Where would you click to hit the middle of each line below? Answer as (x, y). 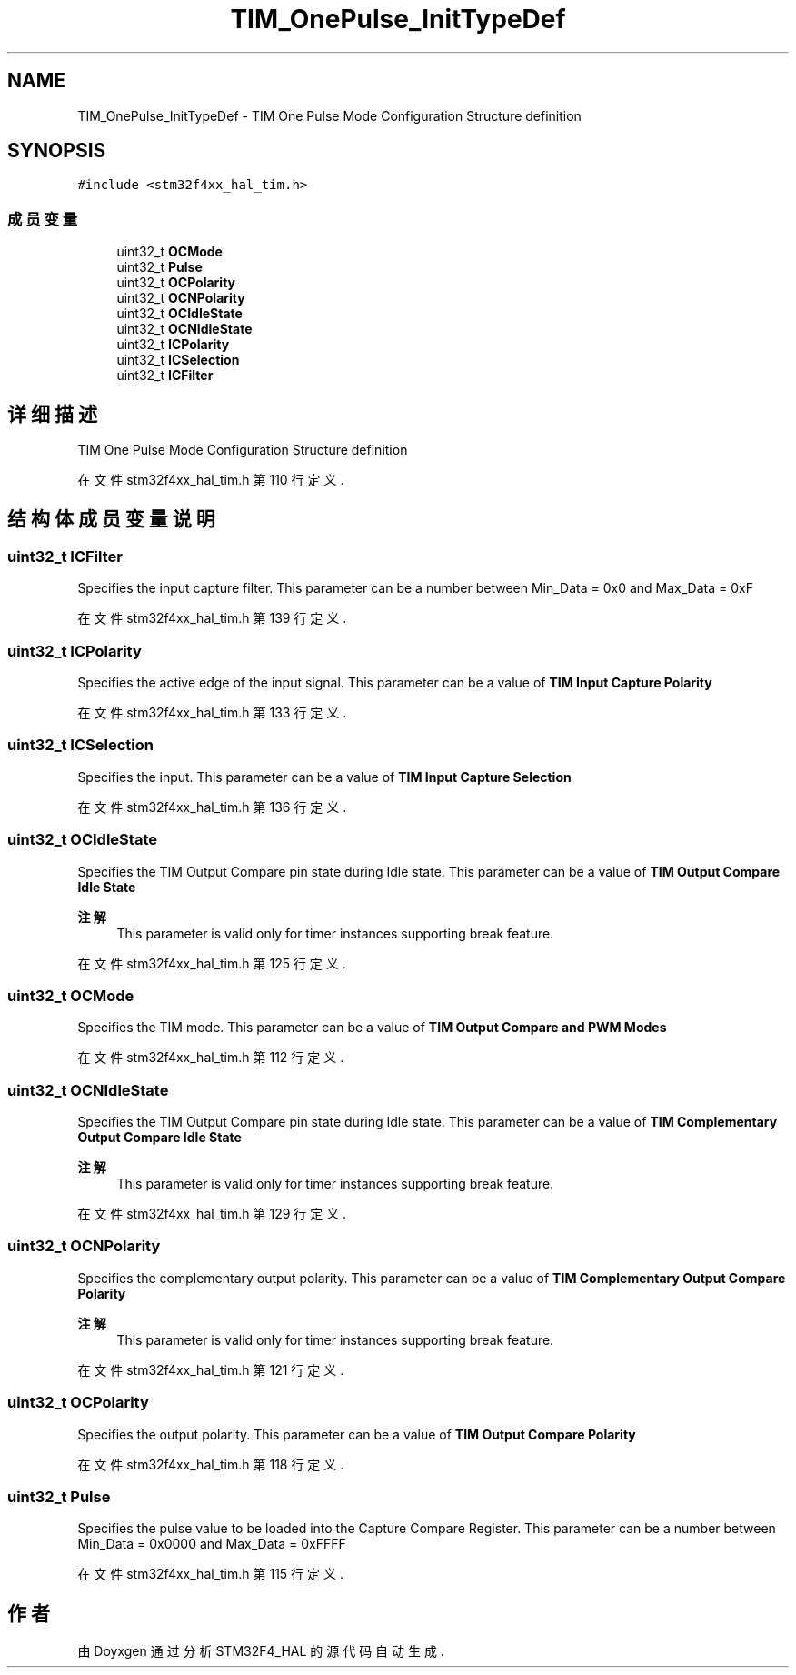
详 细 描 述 (52, 414)
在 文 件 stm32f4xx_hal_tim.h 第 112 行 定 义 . (211, 1058)
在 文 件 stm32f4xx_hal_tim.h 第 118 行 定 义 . (211, 1464)
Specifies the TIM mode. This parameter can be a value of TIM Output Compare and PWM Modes (372, 1028)
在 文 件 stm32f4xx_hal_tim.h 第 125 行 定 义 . (212, 963)
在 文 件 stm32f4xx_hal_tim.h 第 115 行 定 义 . (210, 1574)
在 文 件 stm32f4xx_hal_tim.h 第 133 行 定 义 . (212, 712)
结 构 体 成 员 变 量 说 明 (111, 519)
